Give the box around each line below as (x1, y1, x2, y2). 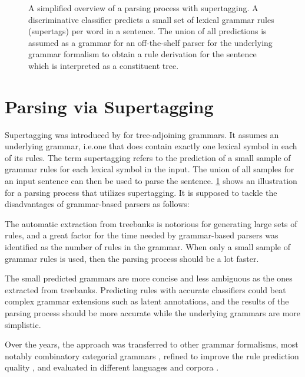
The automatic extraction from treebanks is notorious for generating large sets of (5, 217, 297, 230)
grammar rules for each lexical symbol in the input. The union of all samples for (5, 163, 294, 175)
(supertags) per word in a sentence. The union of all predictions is (28, 25, 267, 37)
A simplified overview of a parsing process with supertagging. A (28, 2, 258, 14)
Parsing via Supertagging (5, 94, 214, 118)
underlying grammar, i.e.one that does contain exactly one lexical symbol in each (5, 140, 297, 152)
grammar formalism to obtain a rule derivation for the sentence (28, 48, 257, 60)
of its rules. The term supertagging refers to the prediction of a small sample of (5, 151, 291, 163)
